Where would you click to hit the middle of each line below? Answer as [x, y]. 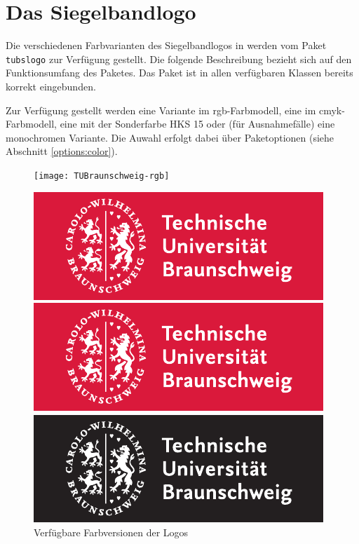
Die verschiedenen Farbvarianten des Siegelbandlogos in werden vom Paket [166, 45]
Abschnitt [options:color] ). [62, 151]
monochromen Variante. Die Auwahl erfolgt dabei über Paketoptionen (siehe [170, 137]
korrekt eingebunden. [51, 86]
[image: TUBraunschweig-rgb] [102, 176]
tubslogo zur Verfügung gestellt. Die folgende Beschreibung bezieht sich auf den [179, 59]
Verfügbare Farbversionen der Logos [111, 532]
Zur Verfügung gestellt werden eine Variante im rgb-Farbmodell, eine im [161, 110]
